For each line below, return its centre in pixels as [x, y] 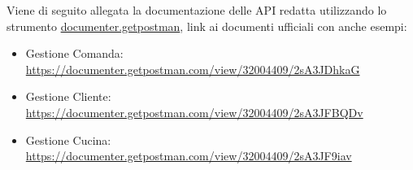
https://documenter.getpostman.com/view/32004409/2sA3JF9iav [189, 156]
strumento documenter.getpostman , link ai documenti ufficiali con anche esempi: [207, 26]
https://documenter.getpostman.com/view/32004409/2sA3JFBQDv [194, 112]
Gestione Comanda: [74, 53]
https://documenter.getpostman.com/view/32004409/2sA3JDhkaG [193, 69]
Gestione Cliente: [68, 96]
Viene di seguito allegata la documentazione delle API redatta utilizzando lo [197, 10]
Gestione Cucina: [68, 139]
